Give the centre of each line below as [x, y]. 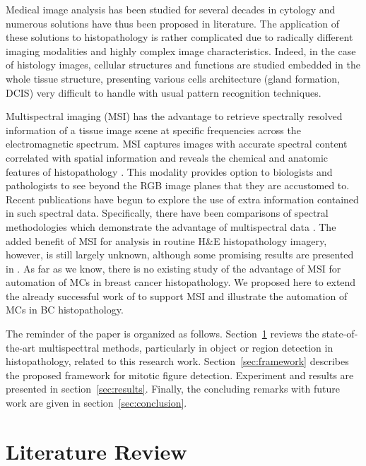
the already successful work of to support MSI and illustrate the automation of [177, 295]
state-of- [340, 334]
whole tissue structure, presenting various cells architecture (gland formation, [173, 78]
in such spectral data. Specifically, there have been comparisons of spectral [167, 213]
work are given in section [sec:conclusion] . [96, 403]
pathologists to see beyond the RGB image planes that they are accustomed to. [178, 185]
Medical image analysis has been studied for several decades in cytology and [171, 9]
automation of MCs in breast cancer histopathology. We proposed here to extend [181, 282]
